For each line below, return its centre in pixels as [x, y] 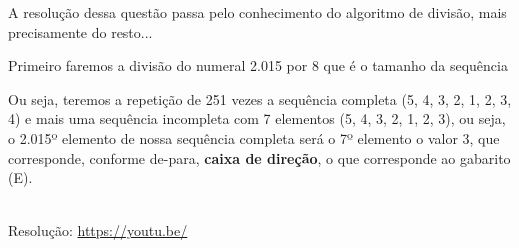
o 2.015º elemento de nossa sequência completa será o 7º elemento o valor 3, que [254, 137]
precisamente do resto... [80, 31]
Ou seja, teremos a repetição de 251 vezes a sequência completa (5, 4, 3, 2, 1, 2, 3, [260, 98]
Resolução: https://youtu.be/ [98, 230]
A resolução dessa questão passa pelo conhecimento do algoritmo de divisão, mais [257, 12]
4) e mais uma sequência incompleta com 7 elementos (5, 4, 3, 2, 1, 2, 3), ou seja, [257, 118]
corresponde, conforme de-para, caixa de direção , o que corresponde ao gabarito [259, 157]
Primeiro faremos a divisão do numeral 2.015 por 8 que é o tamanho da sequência [258, 65]
